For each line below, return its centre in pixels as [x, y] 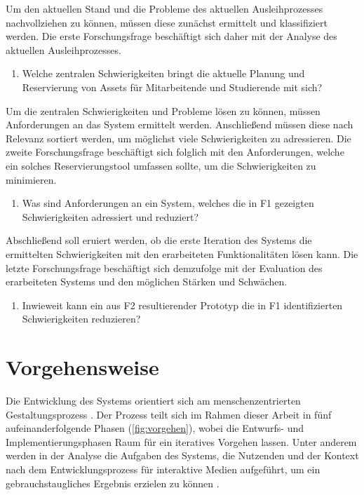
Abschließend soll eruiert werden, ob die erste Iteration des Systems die [159, 240]
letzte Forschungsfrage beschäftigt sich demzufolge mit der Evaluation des [164, 267]
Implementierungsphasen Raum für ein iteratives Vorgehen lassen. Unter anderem [181, 441]
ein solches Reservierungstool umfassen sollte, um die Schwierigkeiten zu [161, 165]
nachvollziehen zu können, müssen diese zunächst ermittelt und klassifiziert [167, 22]
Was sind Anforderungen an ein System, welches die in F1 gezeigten [168, 203]
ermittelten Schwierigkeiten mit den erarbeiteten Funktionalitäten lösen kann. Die [182, 253]
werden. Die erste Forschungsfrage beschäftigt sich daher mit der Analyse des [171, 36]
